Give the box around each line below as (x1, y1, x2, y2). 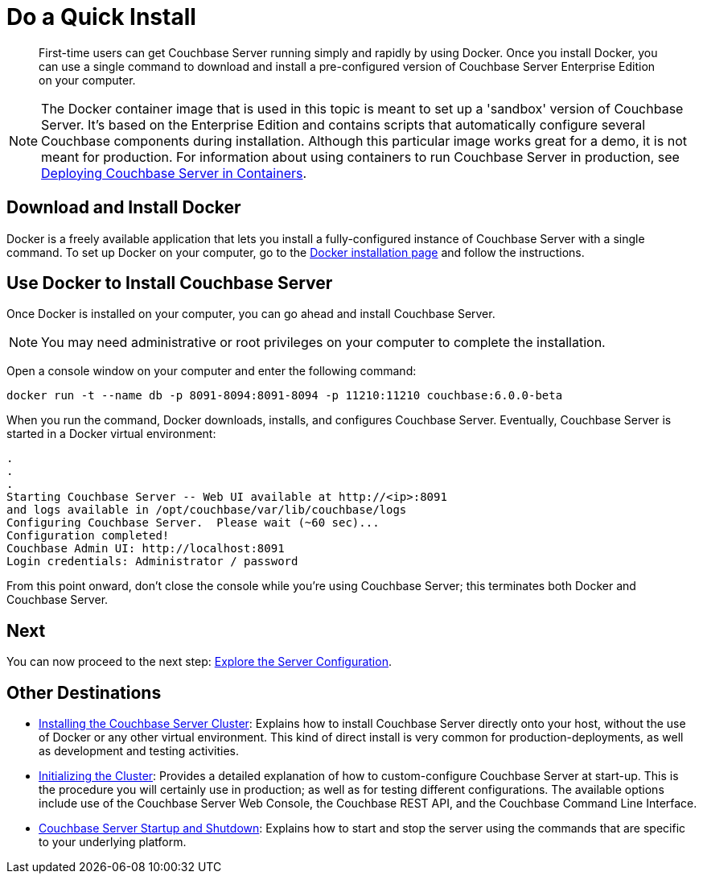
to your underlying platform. (39, 835, 187, 849)
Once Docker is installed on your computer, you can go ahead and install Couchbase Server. (6, 307, 495, 321)
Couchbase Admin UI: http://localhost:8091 (6, 542, 285, 556)
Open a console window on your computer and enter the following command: (6, 364, 417, 378)
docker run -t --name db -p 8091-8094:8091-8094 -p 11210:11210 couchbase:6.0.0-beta (6, 389, 563, 403)
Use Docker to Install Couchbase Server (6, 273, 333, 294)
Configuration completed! (6, 529, 170, 543)
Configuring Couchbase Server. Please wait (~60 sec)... (6, 516, 380, 530)
